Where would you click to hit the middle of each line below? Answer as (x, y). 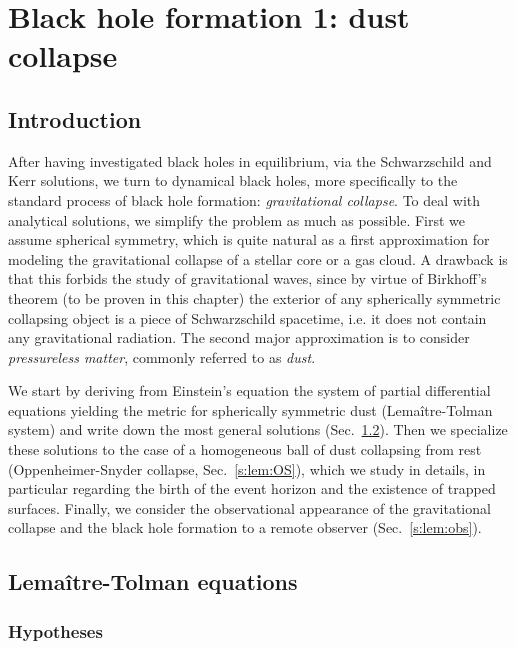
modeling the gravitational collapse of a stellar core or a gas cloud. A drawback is (258, 258)
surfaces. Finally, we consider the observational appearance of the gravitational (249, 507)
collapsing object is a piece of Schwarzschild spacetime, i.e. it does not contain (247, 317)
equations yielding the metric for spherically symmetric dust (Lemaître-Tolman (250, 409)
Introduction (75, 118)
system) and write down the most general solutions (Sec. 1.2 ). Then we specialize (258, 429)
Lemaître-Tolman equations (153, 581)
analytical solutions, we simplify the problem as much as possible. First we (237, 219)
